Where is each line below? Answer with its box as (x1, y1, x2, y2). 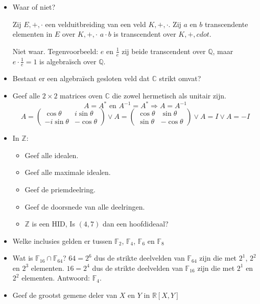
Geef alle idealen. (25, 149, 79, 160)
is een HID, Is (32, 218, 75, 229)
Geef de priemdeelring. (25, 184, 96, 194)
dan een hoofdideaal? (102, 218, 169, 229)
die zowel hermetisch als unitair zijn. (112, 90, 226, 101)
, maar (212, 45, 233, 56)
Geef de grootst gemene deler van (12, 290, 117, 300)
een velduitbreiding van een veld (45, 18, 146, 29)
